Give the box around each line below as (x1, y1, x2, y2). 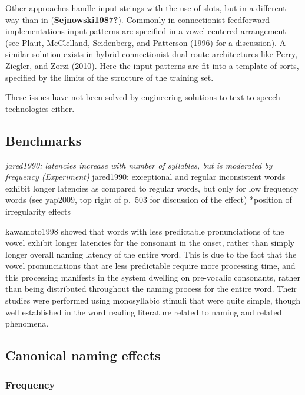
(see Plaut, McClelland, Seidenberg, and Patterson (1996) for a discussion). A (5, 36, 286, 48)
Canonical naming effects (5, 346, 161, 364)
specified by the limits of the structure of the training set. (5, 71, 214, 83)
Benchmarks (5, 131, 82, 149)
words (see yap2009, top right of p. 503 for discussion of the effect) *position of (5, 193, 292, 206)
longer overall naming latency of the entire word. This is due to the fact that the (5, 248, 297, 260)
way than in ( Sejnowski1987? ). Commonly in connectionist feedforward (5, 13, 270, 25)
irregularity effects (5, 205, 71, 217)
